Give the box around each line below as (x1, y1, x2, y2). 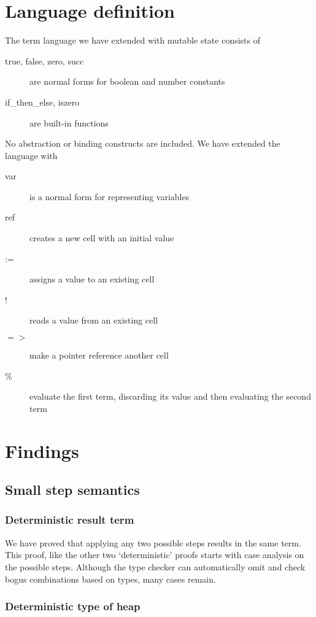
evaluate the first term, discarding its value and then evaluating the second (29, 390, 311, 403)
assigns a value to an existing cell (29, 273, 155, 285)
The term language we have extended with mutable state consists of (5, 34, 261, 47)
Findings (5, 438, 79, 463)
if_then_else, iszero (5, 95, 80, 108)
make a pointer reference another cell (29, 349, 169, 362)
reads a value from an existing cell (29, 314, 158, 327)
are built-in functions (29, 116, 109, 129)
